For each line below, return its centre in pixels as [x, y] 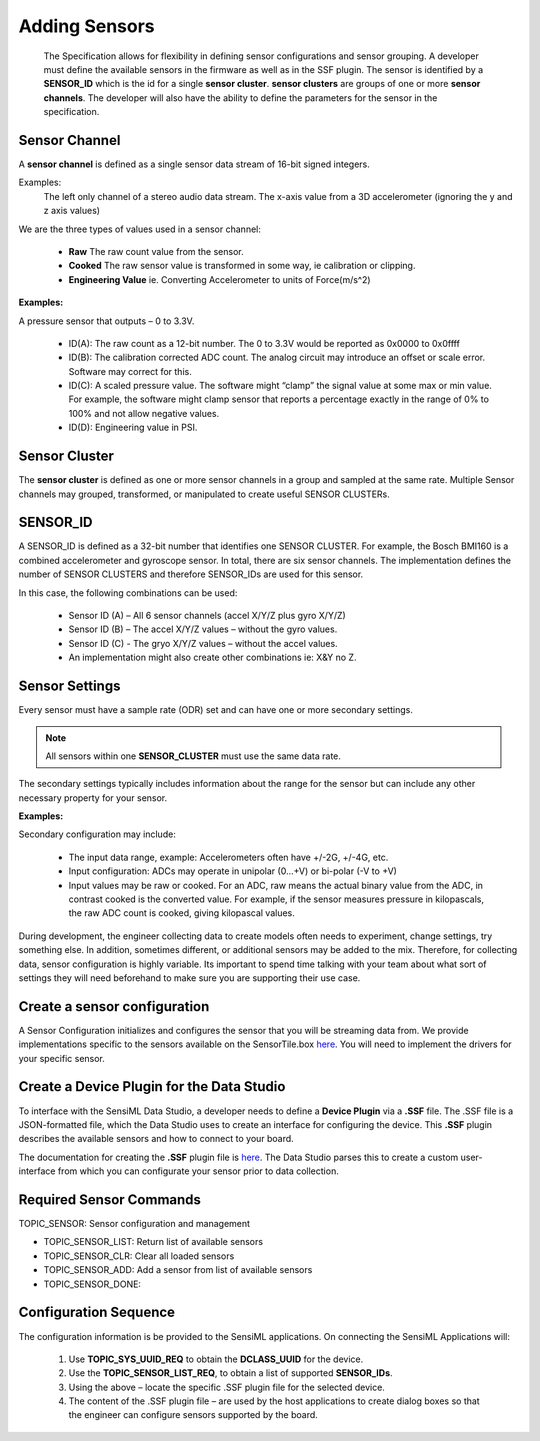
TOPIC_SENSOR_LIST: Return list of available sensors [153, 1242]
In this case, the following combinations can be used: [128, 592]
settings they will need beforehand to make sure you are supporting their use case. [189, 977]
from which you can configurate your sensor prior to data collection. [198, 1171]
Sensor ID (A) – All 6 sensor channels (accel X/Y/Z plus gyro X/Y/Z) [207, 616]
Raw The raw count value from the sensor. [156, 251]
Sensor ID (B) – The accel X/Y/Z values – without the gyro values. [203, 629]
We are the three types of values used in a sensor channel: [140, 229]
